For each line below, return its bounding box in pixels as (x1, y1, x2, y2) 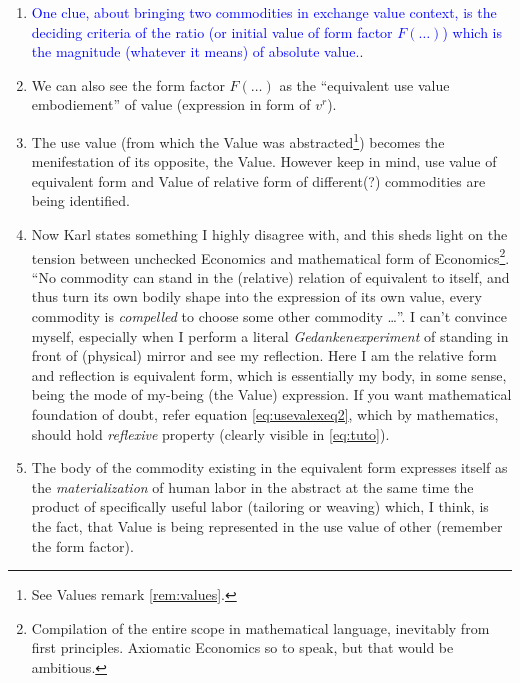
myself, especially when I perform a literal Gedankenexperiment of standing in (31, 325, 509, 346)
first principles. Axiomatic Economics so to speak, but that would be (31, 637, 454, 658)
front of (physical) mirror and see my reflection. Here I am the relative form (31, 345, 497, 366)
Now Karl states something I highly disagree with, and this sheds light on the (31, 224, 508, 244)
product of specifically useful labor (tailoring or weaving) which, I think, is (31, 496, 489, 517)
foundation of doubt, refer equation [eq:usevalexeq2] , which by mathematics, (31, 404, 499, 424)
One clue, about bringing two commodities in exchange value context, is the (31, 2, 497, 22)
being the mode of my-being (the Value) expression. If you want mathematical (31, 384, 512, 405)
